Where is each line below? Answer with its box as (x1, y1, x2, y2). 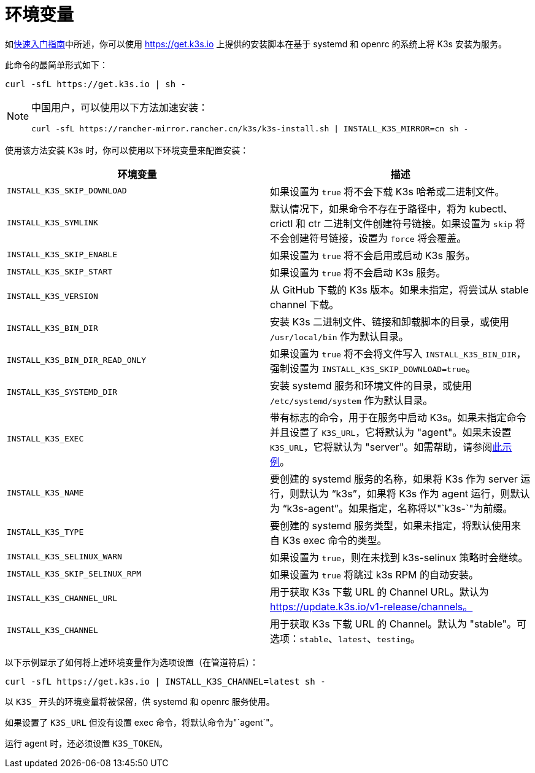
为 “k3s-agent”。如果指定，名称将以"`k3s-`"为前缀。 (270, 502, 513, 515)
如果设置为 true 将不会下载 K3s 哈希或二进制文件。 (270, 185, 505, 198)
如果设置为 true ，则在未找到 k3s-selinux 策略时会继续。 (270, 551, 528, 564)
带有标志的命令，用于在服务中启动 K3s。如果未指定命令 (270, 411, 526, 424)
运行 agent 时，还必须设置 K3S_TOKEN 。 (5, 737, 168, 748)
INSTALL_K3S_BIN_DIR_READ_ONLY (7, 355, 146, 365)
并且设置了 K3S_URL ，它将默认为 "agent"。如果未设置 (270, 425, 512, 438)
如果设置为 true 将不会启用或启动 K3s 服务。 (270, 249, 475, 262)
